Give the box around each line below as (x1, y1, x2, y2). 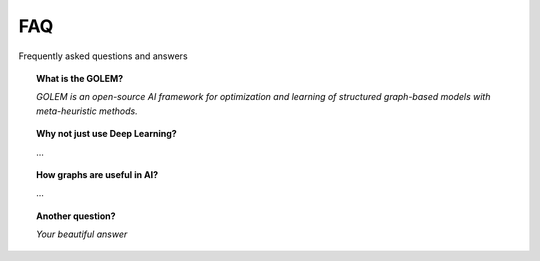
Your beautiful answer (36, 228, 128, 240)
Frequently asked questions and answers (18, 50, 189, 62)
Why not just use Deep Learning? (36, 128, 177, 140)
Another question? (36, 210, 116, 222)
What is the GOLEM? (36, 72, 124, 84)
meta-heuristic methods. (36, 105, 139, 117)
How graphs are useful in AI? (36, 168, 159, 180)
